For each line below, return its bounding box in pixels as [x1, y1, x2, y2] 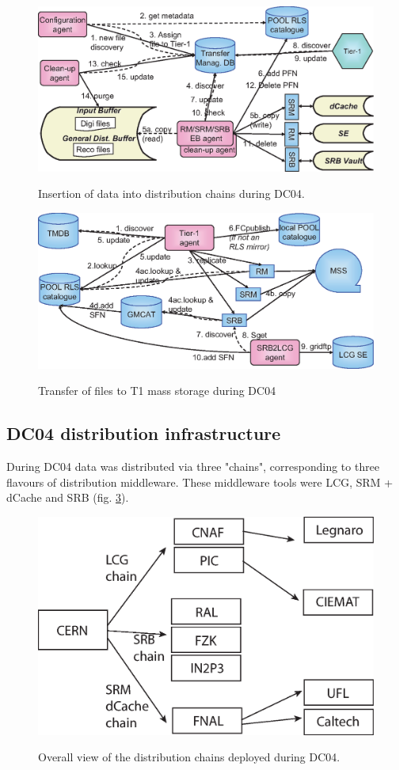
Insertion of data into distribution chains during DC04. [38, 185, 305, 202]
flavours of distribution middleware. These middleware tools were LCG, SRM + [6, 473, 393, 490]
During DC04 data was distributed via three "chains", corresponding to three [6, 457, 380, 474]
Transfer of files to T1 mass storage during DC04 [38, 382, 276, 399]
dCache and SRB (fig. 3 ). [6, 489, 129, 506]
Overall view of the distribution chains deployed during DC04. [38, 749, 340, 765]
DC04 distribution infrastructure [6, 421, 281, 446]
